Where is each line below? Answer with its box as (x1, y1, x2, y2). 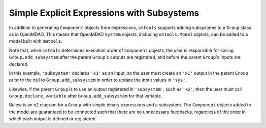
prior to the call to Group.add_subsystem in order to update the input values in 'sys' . (9, 77, 187, 83)
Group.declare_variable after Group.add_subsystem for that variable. (9, 93, 162, 99)
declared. (9, 61, 29, 67)
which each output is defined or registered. (9, 116, 97, 122)
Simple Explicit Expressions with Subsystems (9, 7, 199, 18)
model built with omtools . (9, 38, 63, 44)
